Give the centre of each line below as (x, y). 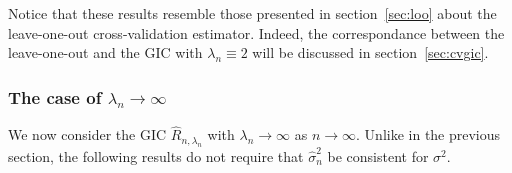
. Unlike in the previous (428, 134)
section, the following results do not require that (156, 155)
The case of (55, 96)
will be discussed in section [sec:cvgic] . (370, 52)
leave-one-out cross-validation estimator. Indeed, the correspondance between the (256, 32)
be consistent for (378, 155)
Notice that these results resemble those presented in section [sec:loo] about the (252, 13)
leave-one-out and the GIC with (105, 52)
